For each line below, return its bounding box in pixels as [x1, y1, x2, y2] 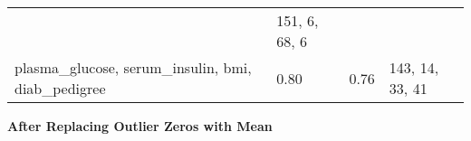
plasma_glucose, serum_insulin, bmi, [14, 57, 252, 78]
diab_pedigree [14, 78, 106, 99]
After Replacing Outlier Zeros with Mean [7, 117, 273, 135]
